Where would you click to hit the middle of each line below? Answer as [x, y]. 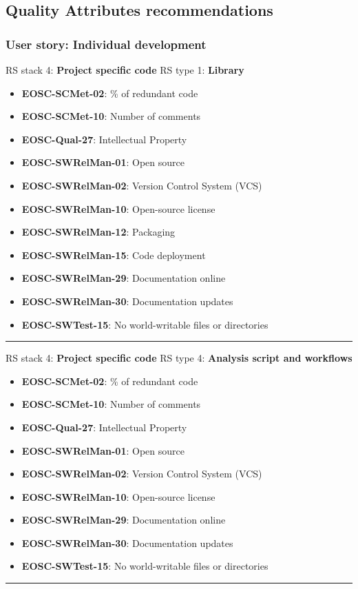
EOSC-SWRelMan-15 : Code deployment [114, 255]
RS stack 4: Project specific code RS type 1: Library [125, 70]
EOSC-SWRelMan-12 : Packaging [98, 232]
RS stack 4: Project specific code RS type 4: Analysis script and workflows [179, 358]
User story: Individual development [106, 44]
